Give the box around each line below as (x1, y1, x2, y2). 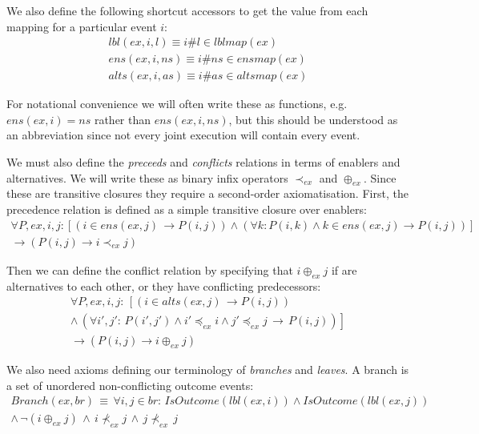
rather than (94, 111, 151, 127)
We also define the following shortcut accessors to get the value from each (6, 2, 368, 18)
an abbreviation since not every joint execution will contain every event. (6, 127, 360, 143)
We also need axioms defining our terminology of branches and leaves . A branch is (6, 361, 409, 378)
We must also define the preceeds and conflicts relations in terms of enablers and (6, 154, 401, 171)
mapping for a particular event (6, 18, 157, 34)
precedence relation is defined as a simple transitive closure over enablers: (6, 201, 367, 218)
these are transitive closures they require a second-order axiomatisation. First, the (6, 185, 409, 202)
